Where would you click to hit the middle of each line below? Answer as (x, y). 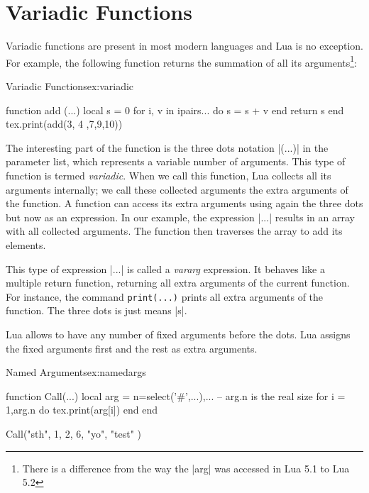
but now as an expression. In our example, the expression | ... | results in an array (180, 217)
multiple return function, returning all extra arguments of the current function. (178, 283)
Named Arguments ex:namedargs (76, 372)
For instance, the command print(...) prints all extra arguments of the (165, 296)
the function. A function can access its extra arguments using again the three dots (184, 203)
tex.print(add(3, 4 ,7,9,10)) (64, 124)
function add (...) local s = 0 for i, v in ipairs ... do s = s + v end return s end (175, 110)
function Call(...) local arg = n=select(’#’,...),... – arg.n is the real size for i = (176, 395)
